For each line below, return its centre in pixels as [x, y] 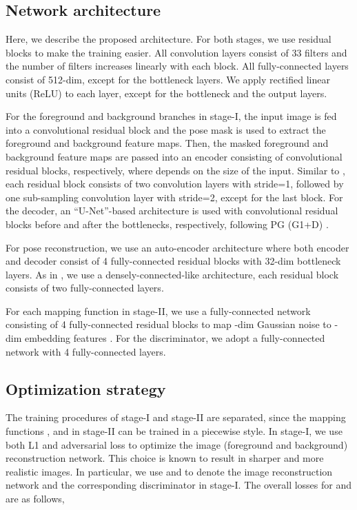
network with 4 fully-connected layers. [86, 351]
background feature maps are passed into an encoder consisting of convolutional [174, 156]
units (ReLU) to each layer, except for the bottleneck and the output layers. [166, 93]
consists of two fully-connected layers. [85, 288]
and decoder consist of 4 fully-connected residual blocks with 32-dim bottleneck [173, 261]
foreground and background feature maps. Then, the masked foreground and [167, 143]
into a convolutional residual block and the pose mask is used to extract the [166, 129]
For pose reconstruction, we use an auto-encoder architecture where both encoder [177, 247]
